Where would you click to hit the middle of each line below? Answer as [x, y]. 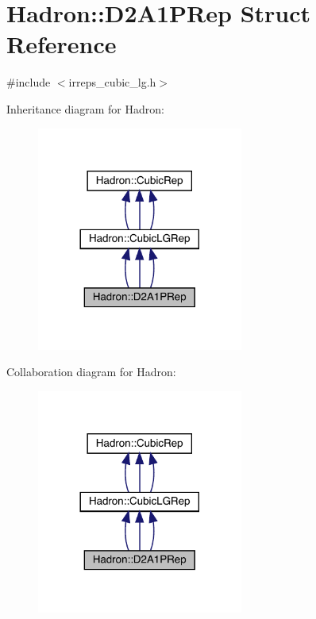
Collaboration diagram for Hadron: [91, 372]
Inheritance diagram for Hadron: [85, 108]
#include [29, 82]
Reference [62, 44]
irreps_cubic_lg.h [112, 82]
